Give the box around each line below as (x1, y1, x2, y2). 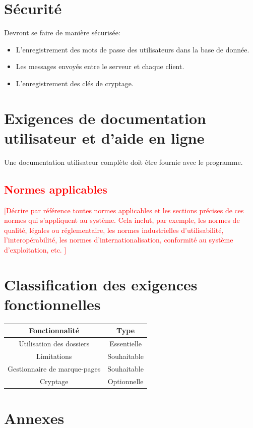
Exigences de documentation (4, 107, 206, 128)
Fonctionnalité (29, 325, 80, 336)
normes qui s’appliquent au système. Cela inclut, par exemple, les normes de (4, 215, 240, 225)
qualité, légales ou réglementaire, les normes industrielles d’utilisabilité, (4, 224, 224, 235)
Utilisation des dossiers (19, 338, 90, 349)
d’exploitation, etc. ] (4, 244, 67, 255)
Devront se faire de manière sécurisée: (4, 27, 120, 38)
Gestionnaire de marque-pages (8, 363, 101, 374)
